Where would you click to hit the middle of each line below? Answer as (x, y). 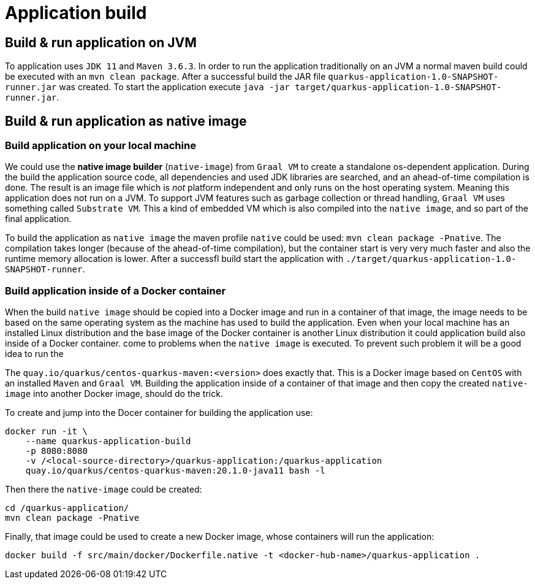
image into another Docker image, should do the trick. (114, 394)
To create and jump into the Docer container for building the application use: (159, 413)
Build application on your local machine (101, 146)
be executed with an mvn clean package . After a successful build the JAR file (165, 77)
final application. (38, 219)
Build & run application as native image (126, 121)
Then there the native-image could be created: (104, 490)
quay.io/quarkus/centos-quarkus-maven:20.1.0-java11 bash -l (175, 471)
